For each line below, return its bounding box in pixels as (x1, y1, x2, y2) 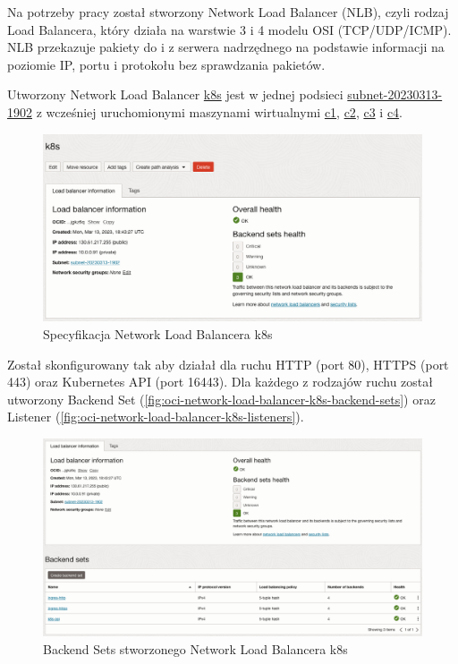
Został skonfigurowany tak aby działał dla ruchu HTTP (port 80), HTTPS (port (7, 354, 449, 373)
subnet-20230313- (347, 85, 443, 104)
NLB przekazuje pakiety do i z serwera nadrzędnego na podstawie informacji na (7, 38, 445, 56)
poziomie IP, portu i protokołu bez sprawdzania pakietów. (7, 55, 326, 73)
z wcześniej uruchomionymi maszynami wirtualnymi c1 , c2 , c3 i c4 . (36, 102, 403, 121)
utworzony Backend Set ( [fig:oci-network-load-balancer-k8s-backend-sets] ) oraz (7, 389, 436, 408)
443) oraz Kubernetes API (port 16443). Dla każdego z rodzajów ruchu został (7, 372, 433, 391)
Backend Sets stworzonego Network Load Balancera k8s (43, 639, 348, 658)
